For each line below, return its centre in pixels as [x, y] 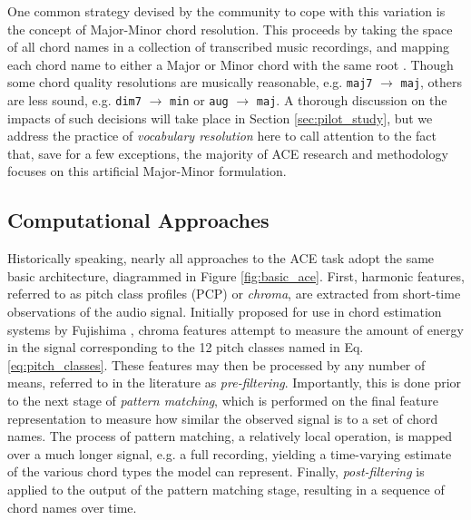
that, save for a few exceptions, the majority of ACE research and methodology [228, 153]
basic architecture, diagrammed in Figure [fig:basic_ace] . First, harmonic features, [236, 275]
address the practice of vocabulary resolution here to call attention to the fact [222, 136]
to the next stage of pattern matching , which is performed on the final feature [223, 401]
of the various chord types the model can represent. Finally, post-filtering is [216, 471]
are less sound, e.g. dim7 [74, 100]
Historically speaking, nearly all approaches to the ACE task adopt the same [221, 258]
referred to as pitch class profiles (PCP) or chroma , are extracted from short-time [234, 294]
